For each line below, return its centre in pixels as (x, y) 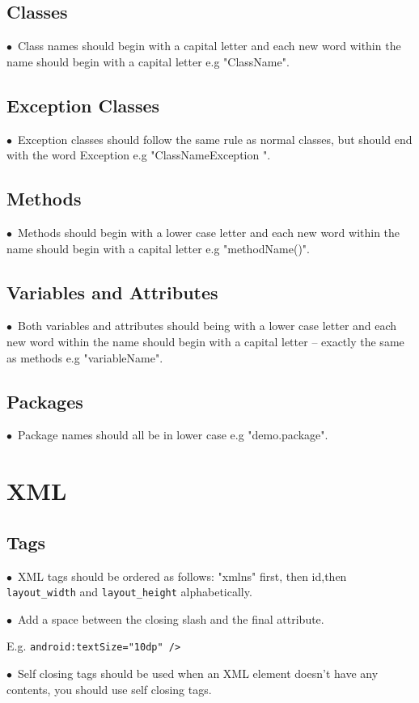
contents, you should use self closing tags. (109, 689)
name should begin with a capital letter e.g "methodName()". (158, 248)
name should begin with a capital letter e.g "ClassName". (148, 61)
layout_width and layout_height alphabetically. (129, 592)
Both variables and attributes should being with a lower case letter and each (207, 326)
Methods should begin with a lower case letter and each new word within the (209, 232)
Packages (45, 401)
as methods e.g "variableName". (85, 357)
